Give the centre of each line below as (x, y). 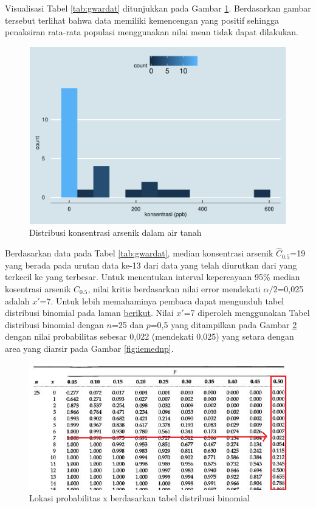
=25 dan (127, 324)
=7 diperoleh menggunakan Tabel (247, 313)
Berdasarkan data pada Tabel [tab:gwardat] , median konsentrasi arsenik (139, 253)
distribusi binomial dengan (54, 324)
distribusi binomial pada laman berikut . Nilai (89, 313)
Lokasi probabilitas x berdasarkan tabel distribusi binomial (139, 498)
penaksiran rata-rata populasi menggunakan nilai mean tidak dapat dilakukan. (152, 32)
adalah (17, 300)
